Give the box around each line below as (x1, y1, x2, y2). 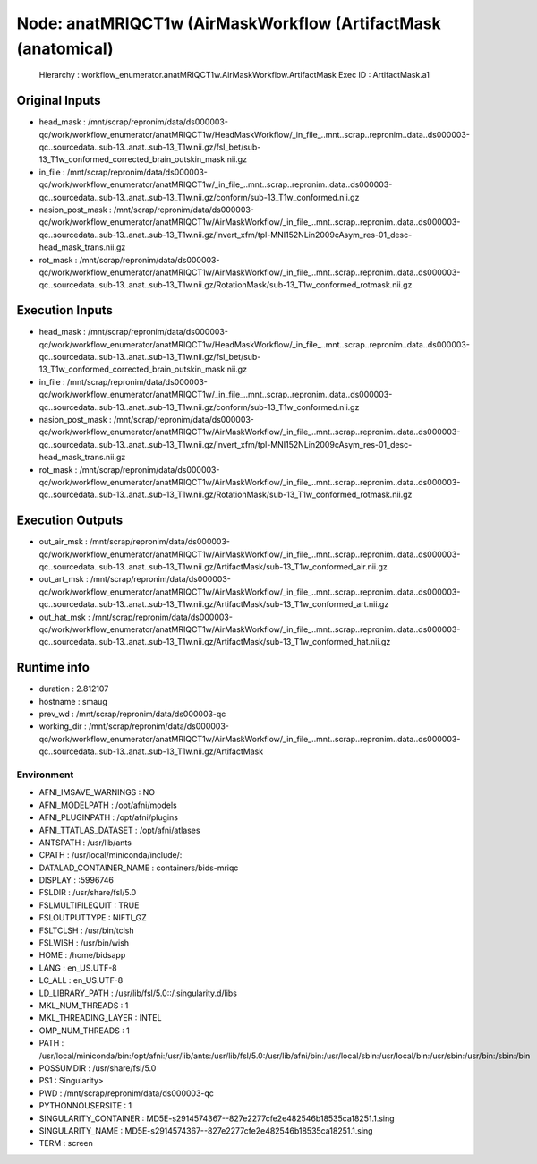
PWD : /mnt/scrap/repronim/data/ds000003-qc (38, 1088, 215, 1099)
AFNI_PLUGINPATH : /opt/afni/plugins (38, 812, 179, 823)
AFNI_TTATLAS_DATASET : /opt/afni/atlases (38, 825, 200, 835)
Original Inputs (16, 93, 101, 108)
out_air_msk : (38, 536, 89, 547)
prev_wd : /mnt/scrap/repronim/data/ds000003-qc (38, 708, 226, 720)
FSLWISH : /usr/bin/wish (38, 937, 130, 948)
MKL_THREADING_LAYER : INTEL (38, 1013, 162, 1023)
